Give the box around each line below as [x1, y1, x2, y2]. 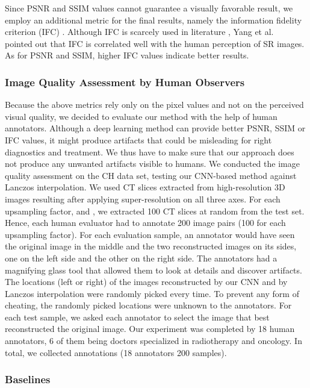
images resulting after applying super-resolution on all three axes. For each [5, 192, 281, 205]
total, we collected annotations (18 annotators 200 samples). [5, 346, 227, 358]
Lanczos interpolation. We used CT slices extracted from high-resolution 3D [5, 181, 285, 193]
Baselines [5, 372, 51, 387]
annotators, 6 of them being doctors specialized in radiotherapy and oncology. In [5, 334, 302, 347]
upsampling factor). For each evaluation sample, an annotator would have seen [5, 228, 295, 240]
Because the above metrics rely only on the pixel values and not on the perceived [5, 98, 304, 111]
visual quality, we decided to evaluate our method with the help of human [5, 110, 277, 122]
